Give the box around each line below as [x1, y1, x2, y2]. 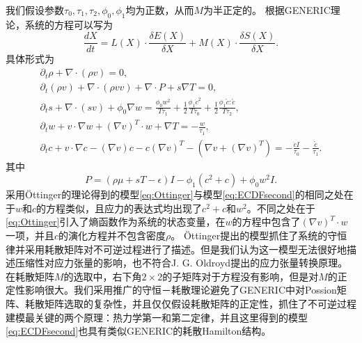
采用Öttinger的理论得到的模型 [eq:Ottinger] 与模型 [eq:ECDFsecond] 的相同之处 [6, 187, 344, 202]
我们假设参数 [6, 3, 64, 17]
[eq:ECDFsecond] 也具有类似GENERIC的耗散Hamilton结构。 [6, 324, 271, 338]
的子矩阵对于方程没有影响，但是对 [162, 269, 319, 283]
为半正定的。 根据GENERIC [203, 3, 331, 17]
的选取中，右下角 [63, 269, 142, 283]
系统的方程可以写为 [24, 17, 113, 31]
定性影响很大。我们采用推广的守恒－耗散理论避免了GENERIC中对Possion [6, 282, 337, 297]
